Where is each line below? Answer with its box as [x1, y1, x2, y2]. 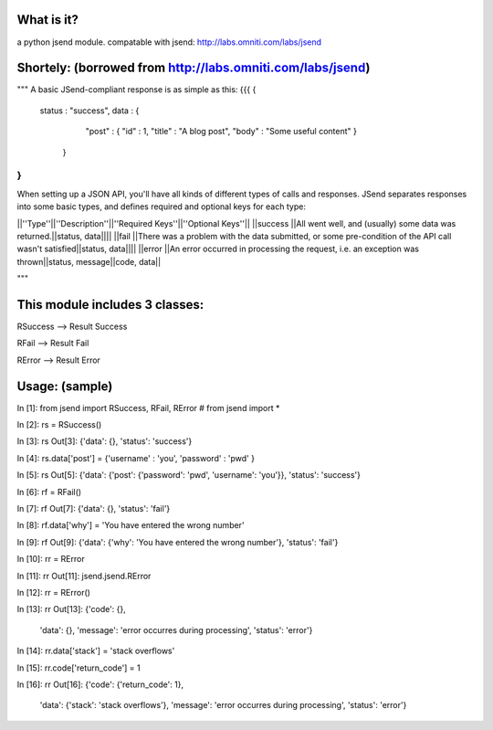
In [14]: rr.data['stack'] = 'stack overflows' [16, 645, 175, 657]
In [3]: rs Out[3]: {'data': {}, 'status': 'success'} [16, 436, 193, 447]
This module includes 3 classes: [16, 297, 205, 312]
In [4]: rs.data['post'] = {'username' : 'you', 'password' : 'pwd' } [16, 452, 256, 463]
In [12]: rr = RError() [16, 587, 91, 598]
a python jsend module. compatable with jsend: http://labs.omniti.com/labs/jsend [16, 37, 322, 48]
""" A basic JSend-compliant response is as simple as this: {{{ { [16, 84, 257, 95]
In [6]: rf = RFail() [16, 486, 82, 497]
